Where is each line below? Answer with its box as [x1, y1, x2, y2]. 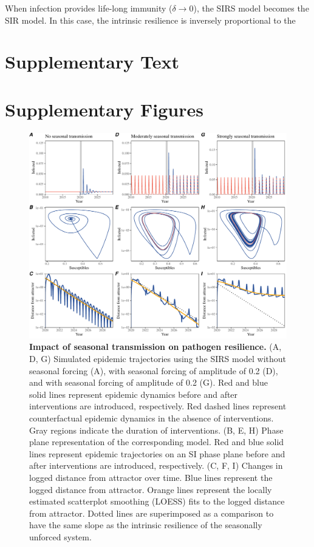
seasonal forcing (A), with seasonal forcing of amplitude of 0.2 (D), [29, 364, 278, 377]
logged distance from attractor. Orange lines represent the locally [29, 483, 272, 495]
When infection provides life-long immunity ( [5, 2, 172, 14]
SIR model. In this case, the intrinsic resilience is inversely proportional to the [5, 13, 296, 26]
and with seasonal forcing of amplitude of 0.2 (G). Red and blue [29, 376, 268, 389]
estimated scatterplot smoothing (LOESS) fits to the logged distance [29, 495, 285, 508]
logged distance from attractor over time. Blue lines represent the [29, 471, 273, 483]
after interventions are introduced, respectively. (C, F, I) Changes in [29, 459, 283, 472]
